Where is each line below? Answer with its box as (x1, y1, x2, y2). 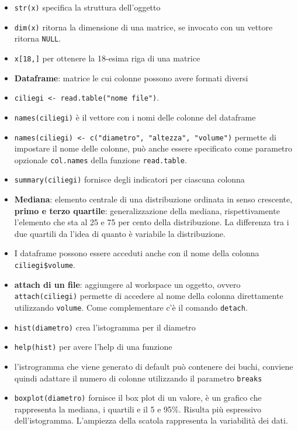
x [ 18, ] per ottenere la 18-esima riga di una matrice (14, 51, 200, 64)
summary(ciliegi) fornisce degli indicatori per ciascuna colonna (14, 173, 245, 185)
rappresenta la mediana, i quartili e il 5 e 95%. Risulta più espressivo (14, 403, 262, 415)
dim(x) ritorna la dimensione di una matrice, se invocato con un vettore (14, 20, 273, 33)
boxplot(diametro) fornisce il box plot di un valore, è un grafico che (14, 391, 262, 404)
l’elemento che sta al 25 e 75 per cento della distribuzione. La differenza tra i (14, 216, 289, 228)
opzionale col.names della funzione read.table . (14, 153, 187, 166)
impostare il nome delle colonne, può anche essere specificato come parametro (14, 142, 293, 154)
